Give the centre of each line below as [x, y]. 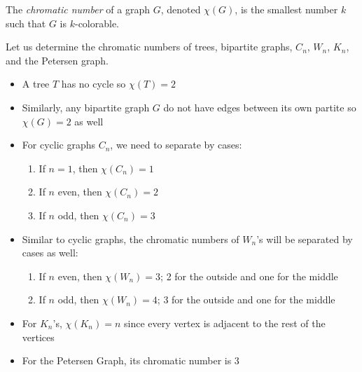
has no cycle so [93, 84]
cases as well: [50, 253]
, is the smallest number [286, 9]
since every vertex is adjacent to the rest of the [224, 323]
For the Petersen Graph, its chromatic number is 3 [131, 360]
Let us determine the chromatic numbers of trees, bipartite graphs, [149, 47]
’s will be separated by [305, 239]
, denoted [181, 9]
